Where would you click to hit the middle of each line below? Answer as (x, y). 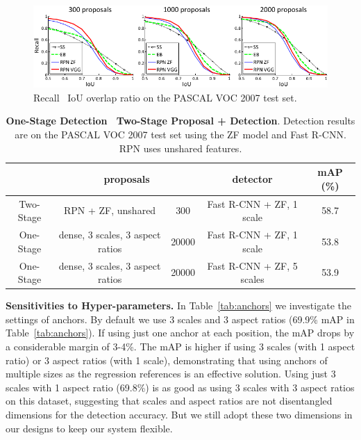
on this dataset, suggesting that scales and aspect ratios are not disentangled (169, 401)
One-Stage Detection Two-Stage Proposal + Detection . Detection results (180, 121)
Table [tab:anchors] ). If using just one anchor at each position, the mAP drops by (180, 333)
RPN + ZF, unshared (110, 210)
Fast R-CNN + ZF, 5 (252, 265)
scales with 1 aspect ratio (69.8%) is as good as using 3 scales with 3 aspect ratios (180, 387)
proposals (127, 179)
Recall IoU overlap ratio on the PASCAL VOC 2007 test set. (165, 97)
